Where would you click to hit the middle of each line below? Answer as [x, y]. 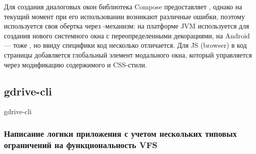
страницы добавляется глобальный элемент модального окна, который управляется [128, 54]
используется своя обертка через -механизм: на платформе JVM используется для [127, 26]
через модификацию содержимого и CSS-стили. [76, 64]
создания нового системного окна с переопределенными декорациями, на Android [127, 35]
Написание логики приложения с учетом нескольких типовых [120, 133]
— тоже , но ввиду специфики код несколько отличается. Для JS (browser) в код [126, 45]
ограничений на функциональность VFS [81, 144]
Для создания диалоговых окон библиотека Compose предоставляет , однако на [123, 6]
